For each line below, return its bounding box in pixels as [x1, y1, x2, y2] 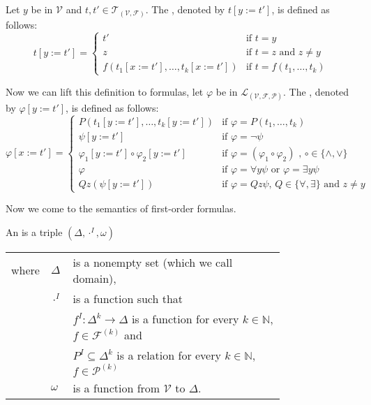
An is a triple [6, 224, 63, 239]
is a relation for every [116, 346, 221, 363]
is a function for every [131, 310, 239, 327]
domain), [73, 270, 116, 286]
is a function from [73, 379, 160, 396]
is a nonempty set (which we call [73, 253, 233, 270]
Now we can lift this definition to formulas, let [6, 84, 204, 98]
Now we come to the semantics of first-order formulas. [6, 201, 236, 216]
